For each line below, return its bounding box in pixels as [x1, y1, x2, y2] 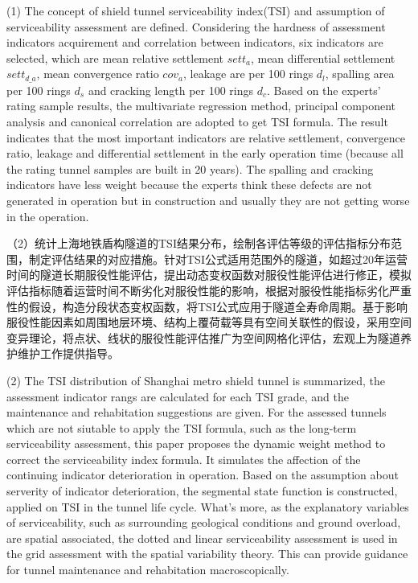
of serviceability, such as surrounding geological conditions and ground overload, [6, 514, 401, 531]
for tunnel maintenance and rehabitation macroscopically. [6, 561, 289, 578]
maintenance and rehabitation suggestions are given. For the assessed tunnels [6, 404, 387, 421]
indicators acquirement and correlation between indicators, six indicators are [6, 34, 383, 51]
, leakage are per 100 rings [182, 65, 313, 82]
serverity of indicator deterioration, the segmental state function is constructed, [6, 482, 398, 499]
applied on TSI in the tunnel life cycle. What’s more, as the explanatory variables [6, 498, 409, 515]
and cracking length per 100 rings [88, 81, 254, 98]
